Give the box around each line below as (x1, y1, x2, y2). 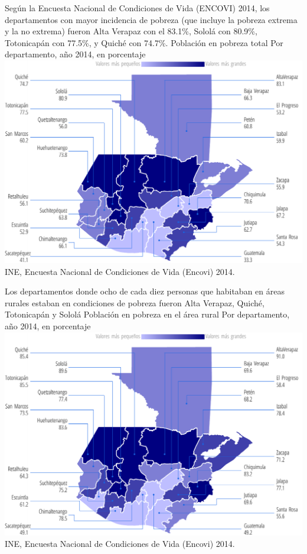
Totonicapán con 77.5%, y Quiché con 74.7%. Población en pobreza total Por (5, 36, 283, 48)
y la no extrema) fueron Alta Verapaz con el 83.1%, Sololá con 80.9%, (5, 25, 257, 37)
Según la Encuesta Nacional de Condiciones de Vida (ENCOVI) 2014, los (5, 2, 270, 14)
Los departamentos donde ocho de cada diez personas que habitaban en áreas (5, 285, 285, 297)
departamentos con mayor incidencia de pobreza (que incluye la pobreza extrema (5, 13, 298, 25)
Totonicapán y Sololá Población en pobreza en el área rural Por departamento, (5, 308, 290, 320)
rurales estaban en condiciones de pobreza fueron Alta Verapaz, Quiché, (5, 296, 264, 309)
